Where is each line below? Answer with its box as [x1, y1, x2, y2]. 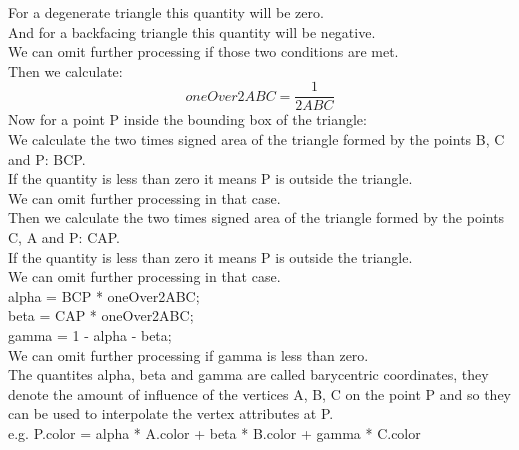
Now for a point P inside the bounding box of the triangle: [8, 109, 367, 130]
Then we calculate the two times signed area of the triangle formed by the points [8, 207, 505, 228]
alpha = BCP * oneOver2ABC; [8, 285, 200, 306]
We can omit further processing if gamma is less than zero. [8, 344, 369, 365]
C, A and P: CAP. [8, 227, 121, 247]
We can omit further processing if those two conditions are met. [8, 41, 399, 62]
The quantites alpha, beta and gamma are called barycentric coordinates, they [8, 364, 489, 385]
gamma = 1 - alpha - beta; [8, 324, 172, 345]
